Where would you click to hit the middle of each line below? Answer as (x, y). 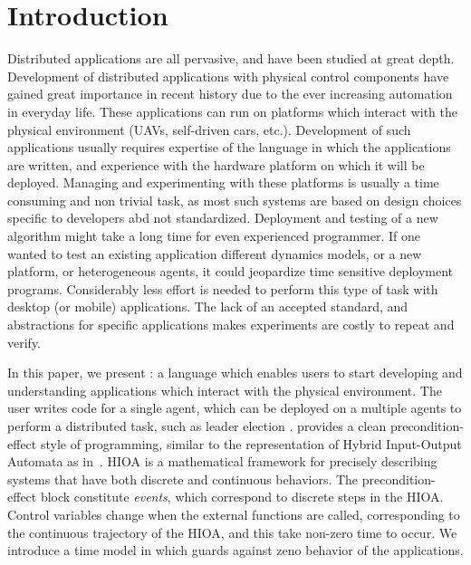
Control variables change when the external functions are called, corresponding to (234, 514)
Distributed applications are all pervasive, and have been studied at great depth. (231, 58)
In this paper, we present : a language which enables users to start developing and (235, 373)
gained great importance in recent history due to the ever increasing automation (230, 94)
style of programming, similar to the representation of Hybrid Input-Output (251, 443)
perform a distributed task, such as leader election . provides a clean (197, 426)
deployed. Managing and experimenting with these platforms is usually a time (223, 182)
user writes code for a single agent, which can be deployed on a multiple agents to (235, 408)
